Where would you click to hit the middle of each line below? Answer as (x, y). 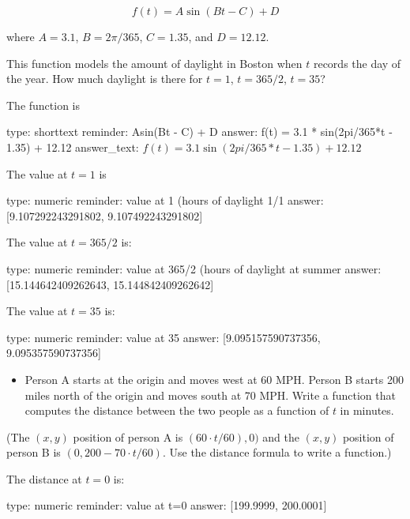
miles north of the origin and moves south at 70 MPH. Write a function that (210, 395)
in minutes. (367, 410)
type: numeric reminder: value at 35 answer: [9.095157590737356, (164, 337)
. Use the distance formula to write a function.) (277, 452)
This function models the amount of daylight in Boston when (154, 63)
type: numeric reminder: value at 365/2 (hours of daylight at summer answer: (194, 268)
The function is (43, 105)
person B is (34, 452)
